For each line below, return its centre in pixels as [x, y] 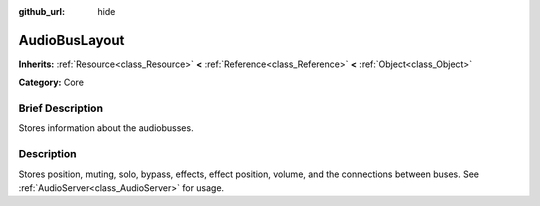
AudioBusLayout [71, 40]
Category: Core [51, 82]
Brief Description [61, 108]
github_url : [41, 11]
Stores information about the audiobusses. [106, 128]
